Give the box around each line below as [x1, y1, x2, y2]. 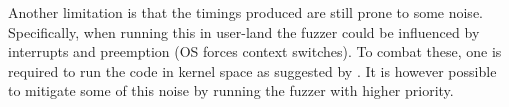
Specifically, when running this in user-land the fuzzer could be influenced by [8, 21, 480, 42]
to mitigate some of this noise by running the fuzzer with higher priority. [8, 80, 454, 101]
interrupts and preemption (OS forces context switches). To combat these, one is [8, 41, 502, 62]
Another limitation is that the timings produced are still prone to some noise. [8, 2, 483, 22]
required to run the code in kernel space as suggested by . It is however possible [8, 60, 497, 81]
